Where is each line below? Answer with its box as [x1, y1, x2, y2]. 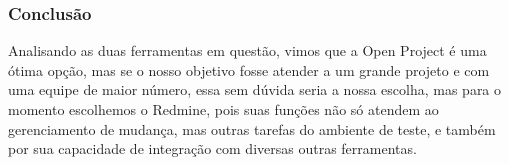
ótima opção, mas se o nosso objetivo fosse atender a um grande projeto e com [8, 59, 490, 80]
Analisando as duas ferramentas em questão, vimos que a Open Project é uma [8, 40, 487, 61]
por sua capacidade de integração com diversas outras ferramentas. [8, 138, 417, 159]
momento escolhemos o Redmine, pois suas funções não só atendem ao [8, 99, 439, 119]
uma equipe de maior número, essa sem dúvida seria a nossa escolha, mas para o [8, 79, 502, 100]
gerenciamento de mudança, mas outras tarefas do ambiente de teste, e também [8, 118, 496, 139]
